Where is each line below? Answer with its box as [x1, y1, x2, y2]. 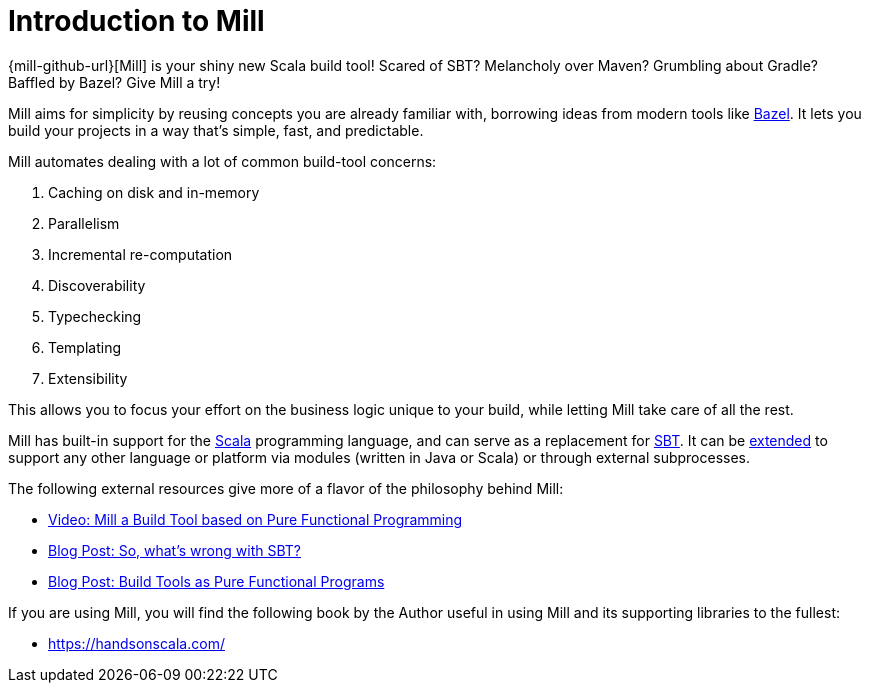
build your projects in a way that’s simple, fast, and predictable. [8, 121, 424, 139]
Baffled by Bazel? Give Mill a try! [8, 73, 221, 91]
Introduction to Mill [8, 4, 265, 38]
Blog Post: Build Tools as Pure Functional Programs [48, 572, 385, 590]
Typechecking [48, 307, 142, 325]
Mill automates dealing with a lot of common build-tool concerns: [8, 152, 437, 170]
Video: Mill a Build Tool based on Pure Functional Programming [48, 510, 463, 528]
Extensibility [48, 369, 128, 387]
